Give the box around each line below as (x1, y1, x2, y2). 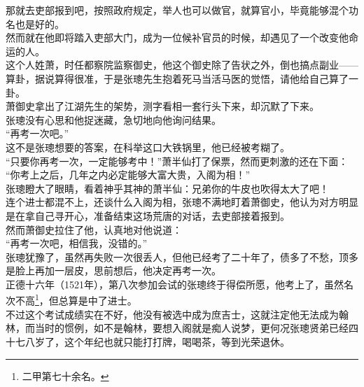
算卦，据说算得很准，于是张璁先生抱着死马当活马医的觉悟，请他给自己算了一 (6, 71, 358, 85)
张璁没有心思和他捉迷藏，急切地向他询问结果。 (6, 112, 221, 127)
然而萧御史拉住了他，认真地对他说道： (6, 222, 182, 237)
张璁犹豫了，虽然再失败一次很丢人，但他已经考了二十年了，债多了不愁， (6, 249, 339, 264)
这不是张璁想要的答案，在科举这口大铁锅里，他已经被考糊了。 (6, 139, 290, 154)
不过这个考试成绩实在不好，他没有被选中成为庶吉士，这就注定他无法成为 (6, 307, 339, 321)
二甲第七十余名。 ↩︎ (22, 368, 109, 383)
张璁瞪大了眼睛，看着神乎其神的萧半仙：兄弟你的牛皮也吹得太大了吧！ (6, 181, 329, 195)
